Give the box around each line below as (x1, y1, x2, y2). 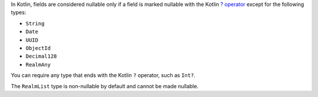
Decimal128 (25, 53, 57, 60)
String (25, 20, 45, 26)
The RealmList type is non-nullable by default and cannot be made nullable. (11, 82, 198, 89)
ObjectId (25, 45, 51, 51)
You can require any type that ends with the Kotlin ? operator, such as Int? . (11, 72, 196, 79)
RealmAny (25, 61, 51, 68)
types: (11, 9, 26, 16)
